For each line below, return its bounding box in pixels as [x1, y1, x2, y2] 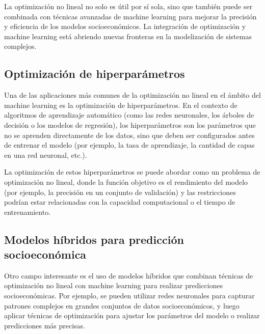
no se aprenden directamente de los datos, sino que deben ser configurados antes [4, 129, 255, 140]
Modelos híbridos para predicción [4, 231, 184, 247]
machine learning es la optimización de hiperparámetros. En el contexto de [4, 99, 237, 110]
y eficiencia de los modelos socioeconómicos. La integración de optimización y [4, 21, 246, 32]
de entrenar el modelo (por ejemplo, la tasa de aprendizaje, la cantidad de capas [4, 140, 255, 150]
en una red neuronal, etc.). [4, 149, 87, 160]
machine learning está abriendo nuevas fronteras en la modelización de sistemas [4, 31, 252, 41]
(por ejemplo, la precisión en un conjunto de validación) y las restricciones [4, 186, 236, 197]
